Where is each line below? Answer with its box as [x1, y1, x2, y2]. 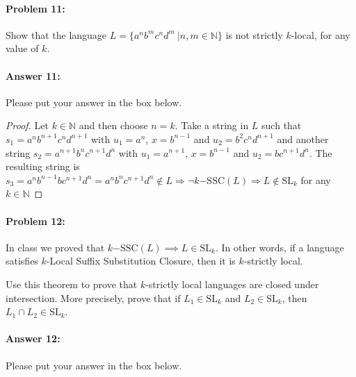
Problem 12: [6, 213, 65, 228]
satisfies [6, 253, 38, 268]
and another [277, 131, 329, 146]
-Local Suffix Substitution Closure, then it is [46, 253, 236, 268]
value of [6, 41, 39, 56]
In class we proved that [6, 240, 105, 254]
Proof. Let [6, 118, 49, 133]
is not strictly [225, 27, 283, 42]
